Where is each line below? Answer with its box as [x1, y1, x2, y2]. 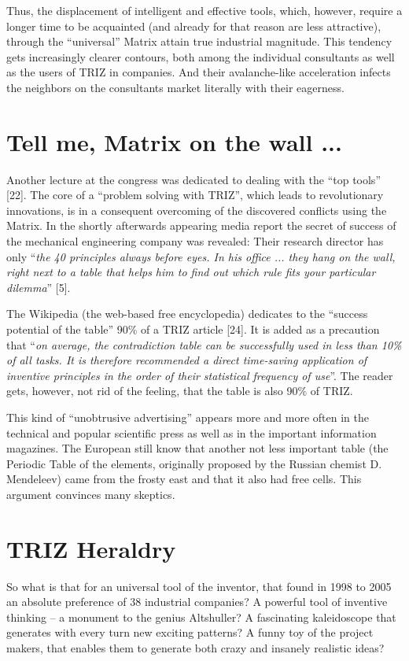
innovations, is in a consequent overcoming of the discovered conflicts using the [6, 201, 387, 218]
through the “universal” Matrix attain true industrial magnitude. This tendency [6, 33, 392, 50]
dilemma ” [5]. [6, 279, 71, 295]
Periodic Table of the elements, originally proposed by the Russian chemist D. [6, 455, 382, 471]
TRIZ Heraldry [6, 532, 176, 564]
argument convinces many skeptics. [6, 486, 175, 502]
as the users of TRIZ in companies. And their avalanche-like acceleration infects [6, 64, 391, 80]
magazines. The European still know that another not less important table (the [6, 440, 389, 456]
